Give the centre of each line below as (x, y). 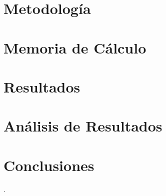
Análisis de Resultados (83, 126)
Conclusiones (49, 165)
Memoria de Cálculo (75, 47)
